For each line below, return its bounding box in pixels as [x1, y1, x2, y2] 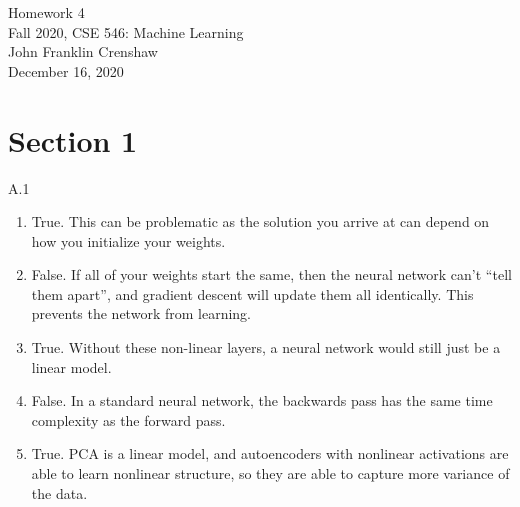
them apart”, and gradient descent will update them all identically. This [31, 283, 474, 304]
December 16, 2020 [8, 60, 124, 81]
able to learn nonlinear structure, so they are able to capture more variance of [31, 463, 510, 484]
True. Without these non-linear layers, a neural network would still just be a [31, 337, 501, 358]
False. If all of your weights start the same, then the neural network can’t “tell [31, 264, 512, 285]
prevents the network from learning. [31, 303, 251, 324]
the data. [31, 482, 88, 503]
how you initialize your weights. [31, 230, 226, 251]
